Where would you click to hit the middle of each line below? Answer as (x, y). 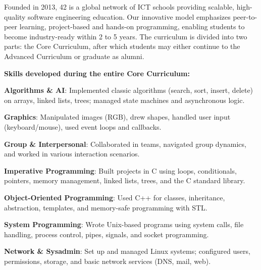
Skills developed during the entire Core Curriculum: (97, 73)
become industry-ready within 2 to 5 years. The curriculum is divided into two (126, 36)
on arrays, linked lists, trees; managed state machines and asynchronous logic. (124, 100)
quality (15, 16)
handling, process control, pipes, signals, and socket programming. (107, 234)
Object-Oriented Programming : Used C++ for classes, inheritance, (115, 197)
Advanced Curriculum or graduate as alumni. (74, 56)
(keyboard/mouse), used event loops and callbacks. (83, 126)
